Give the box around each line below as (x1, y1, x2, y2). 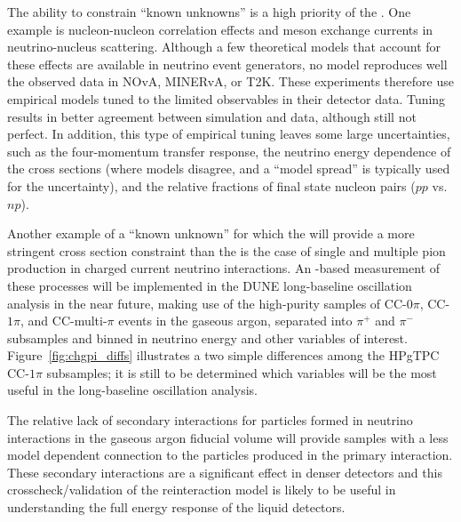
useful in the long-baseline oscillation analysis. (7, 381, 258, 399)
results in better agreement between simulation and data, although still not (7, 107, 417, 125)
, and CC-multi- (20, 311, 107, 330)
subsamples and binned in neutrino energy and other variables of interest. (7, 328, 408, 347)
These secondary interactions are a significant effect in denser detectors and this (7, 462, 442, 481)
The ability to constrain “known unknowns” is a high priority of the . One (7, 3, 411, 20)
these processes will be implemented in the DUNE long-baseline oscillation (7, 276, 412, 294)
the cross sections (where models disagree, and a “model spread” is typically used (7, 159, 450, 178)
